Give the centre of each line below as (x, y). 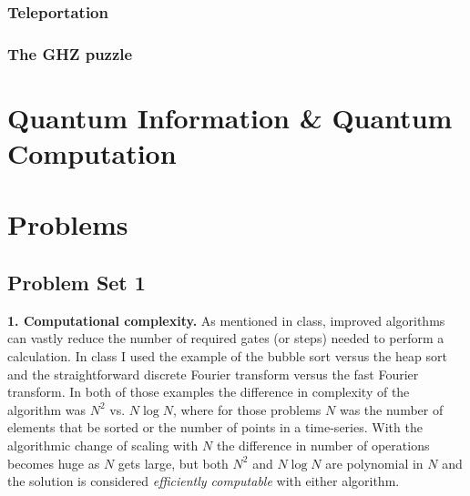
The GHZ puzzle (70, 53)
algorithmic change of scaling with (103, 445)
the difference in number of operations (323, 445)
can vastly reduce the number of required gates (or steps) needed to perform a (226, 338)
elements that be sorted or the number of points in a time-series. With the (215, 427)
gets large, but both (173, 463)
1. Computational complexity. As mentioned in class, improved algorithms (226, 320)
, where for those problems (247, 409)
